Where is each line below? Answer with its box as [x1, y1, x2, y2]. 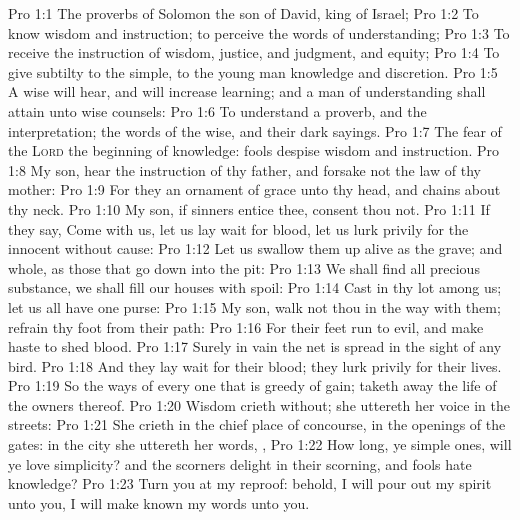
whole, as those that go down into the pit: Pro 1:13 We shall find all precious [8, 257, 480, 278]
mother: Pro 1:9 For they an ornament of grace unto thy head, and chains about [8, 179, 501, 200]
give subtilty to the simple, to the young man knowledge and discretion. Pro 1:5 [8, 61, 498, 82]
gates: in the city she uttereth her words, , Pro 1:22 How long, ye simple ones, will [8, 434, 512, 455]
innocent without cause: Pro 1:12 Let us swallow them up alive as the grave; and [8, 238, 503, 259]
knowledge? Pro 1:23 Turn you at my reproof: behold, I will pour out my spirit [8, 473, 492, 494]
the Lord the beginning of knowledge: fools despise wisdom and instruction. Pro [8, 140, 500, 161]
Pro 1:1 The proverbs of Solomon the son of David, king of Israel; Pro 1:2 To [8, 3, 479, 23]
